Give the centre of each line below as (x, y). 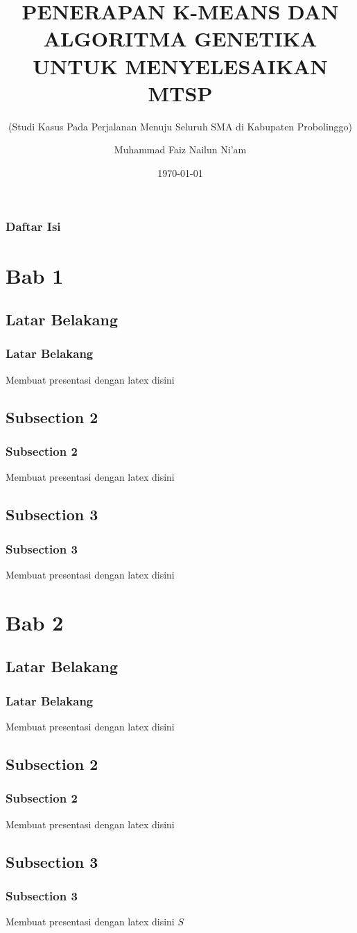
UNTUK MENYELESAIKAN (180, 66)
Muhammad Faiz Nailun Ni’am (180, 149)
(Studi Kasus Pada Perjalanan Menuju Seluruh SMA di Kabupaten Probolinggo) (180, 126)
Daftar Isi (33, 226)
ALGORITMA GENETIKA (180, 38)
